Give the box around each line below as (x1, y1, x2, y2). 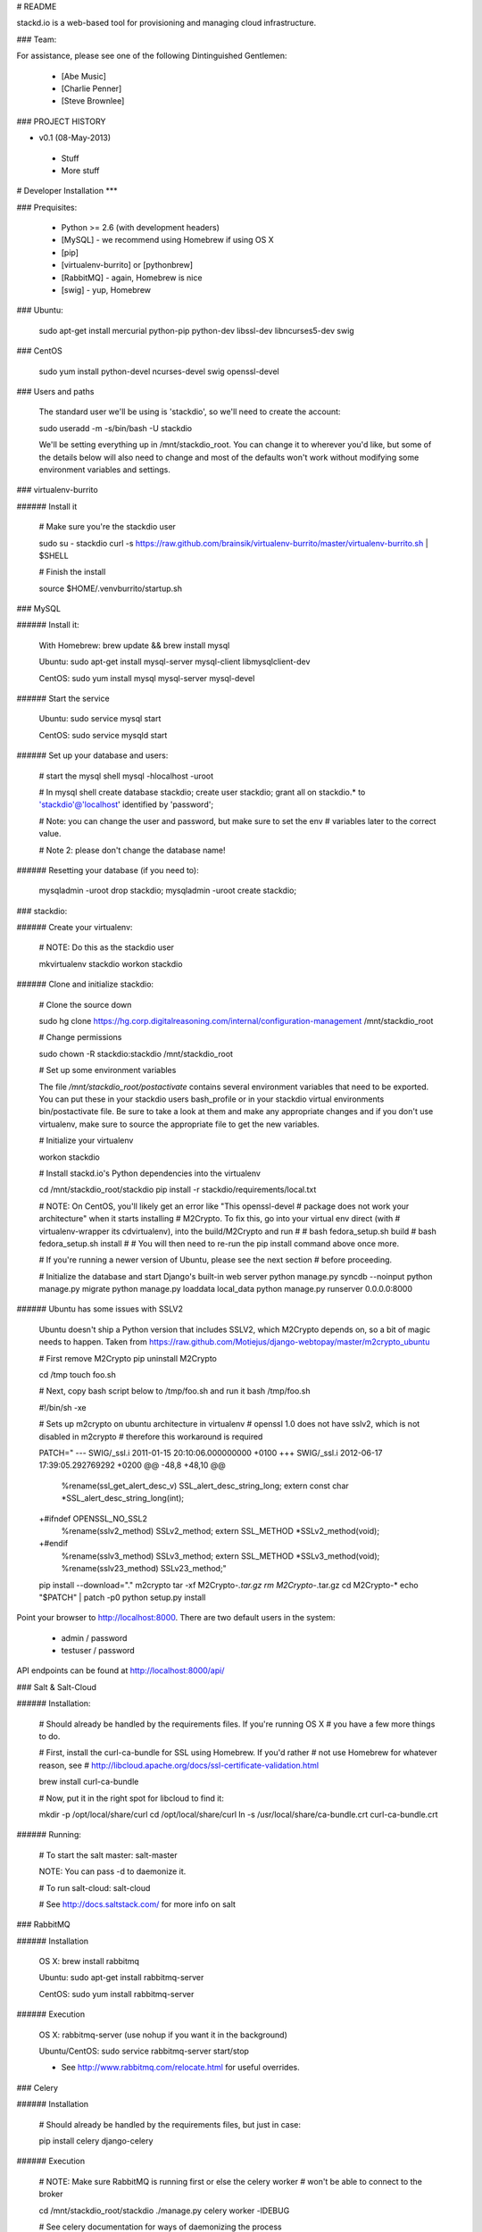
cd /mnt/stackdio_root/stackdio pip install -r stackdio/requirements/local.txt (38, 1184, 317, 1195)
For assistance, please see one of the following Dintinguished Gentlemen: (16, 50, 287, 62)
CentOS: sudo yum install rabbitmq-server (38, 1988, 195, 1999)
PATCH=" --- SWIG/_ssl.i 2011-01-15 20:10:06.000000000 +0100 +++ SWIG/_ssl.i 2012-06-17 (38, 1447, 383, 1458)
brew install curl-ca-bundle (38, 1777, 139, 1787)
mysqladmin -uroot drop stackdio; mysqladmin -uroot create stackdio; (38, 885, 297, 896)
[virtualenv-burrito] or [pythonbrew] (61, 260, 194, 271)
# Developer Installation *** (16, 186, 118, 196)
